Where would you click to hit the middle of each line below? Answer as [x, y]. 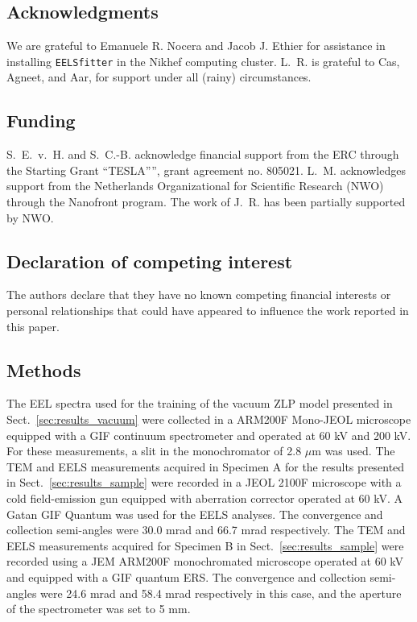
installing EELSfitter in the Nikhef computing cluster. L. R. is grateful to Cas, [203, 61]
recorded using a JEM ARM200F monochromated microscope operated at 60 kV [205, 561]
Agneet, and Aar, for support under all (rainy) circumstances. [159, 77]
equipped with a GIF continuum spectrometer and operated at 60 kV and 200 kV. [209, 435]
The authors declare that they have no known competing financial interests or [199, 294]
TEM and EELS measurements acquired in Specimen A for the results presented [206, 466]
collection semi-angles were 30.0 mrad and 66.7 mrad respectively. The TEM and [206, 530]
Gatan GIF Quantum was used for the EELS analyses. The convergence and [195, 514]
